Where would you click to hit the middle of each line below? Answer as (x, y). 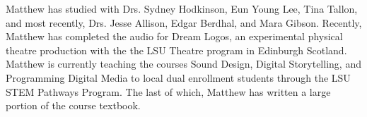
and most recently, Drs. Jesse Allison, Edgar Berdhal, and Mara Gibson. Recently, (184, 22)
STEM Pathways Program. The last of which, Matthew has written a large (168, 91)
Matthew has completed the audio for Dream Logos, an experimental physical (174, 36)
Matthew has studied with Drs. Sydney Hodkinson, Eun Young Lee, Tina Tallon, (182, 8)
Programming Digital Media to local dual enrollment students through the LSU (178, 77)
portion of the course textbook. (73, 105)
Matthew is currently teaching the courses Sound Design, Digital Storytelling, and (183, 64)
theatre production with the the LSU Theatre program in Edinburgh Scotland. (176, 50)
